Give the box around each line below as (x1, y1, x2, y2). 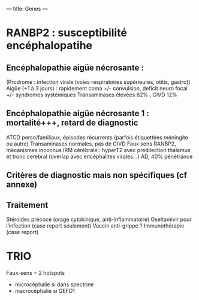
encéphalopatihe (6, 39, 93, 53)
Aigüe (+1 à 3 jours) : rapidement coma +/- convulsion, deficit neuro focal (6, 85, 188, 92)
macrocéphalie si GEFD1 (14, 287, 75, 294)
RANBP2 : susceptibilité (6, 26, 128, 40)
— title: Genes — (6, 5, 48, 12)
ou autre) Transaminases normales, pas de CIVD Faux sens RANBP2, (6, 140, 177, 147)
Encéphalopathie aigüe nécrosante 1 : (6, 108, 149, 119)
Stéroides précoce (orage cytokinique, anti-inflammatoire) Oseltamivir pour (6, 216, 192, 223)
